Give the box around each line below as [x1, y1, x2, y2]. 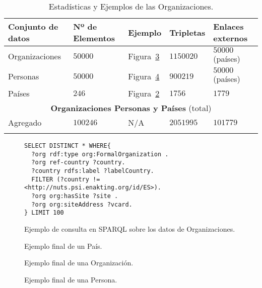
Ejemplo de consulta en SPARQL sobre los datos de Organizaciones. [24, 223, 235, 234]
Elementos [73, 32, 115, 44]
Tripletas [169, 26, 206, 38]
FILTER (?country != [31, 175, 100, 183]
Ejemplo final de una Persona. [24, 274, 117, 284]
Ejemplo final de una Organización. [24, 257, 134, 268]
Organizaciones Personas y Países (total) [50, 102, 212, 114]
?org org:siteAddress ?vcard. [31, 201, 133, 208]
